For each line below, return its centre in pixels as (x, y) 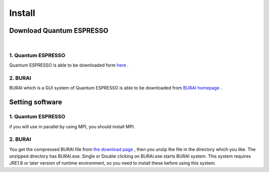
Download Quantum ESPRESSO (59, 31)
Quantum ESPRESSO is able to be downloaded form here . (69, 65)
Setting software (36, 102)
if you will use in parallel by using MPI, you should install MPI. (72, 126)
